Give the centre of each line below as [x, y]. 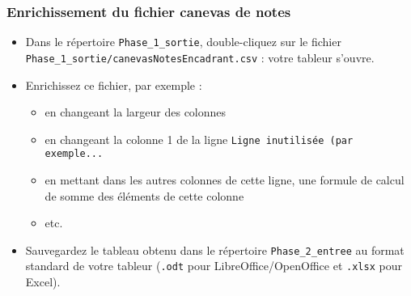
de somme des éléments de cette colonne [144, 195]
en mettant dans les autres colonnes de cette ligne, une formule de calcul [225, 180]
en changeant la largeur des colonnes [136, 112]
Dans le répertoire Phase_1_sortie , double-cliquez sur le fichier [183, 42]
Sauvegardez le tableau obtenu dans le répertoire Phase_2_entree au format [215, 249]
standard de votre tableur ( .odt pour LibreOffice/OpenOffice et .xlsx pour [214, 266]
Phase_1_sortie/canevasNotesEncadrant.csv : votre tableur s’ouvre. [200, 57]
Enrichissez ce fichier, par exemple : [114, 85]
